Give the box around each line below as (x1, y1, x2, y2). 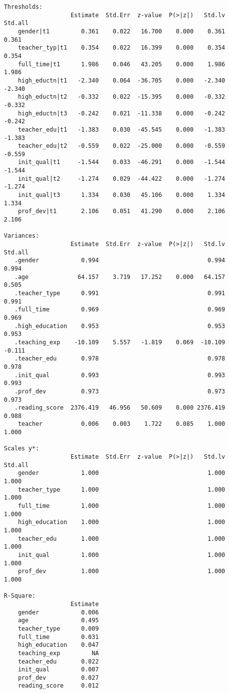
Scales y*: (4, 445, 39, 452)
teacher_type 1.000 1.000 (18, 486, 226, 493)
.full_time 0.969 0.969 (14, 306, 226, 313)
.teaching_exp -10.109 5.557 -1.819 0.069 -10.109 (14, 338, 226, 346)
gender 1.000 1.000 (18, 470, 226, 477)
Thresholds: (4, 3, 43, 10)
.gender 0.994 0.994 (14, 257, 226, 264)
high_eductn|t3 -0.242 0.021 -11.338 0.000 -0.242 (18, 110, 226, 117)
